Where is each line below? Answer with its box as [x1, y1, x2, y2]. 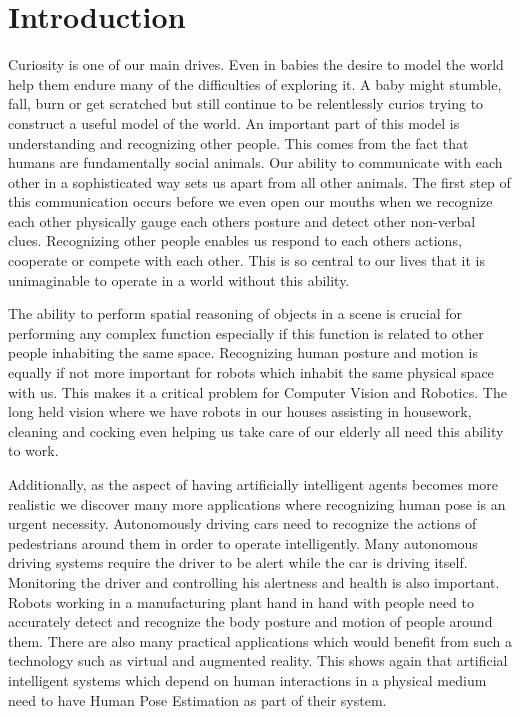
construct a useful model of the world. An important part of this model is [8, 112, 460, 133]
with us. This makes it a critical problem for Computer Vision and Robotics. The [8, 381, 507, 402]
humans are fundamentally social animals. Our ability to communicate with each [8, 152, 503, 173]
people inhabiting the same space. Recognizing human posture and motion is [8, 342, 478, 363]
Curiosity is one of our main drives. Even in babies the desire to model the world [8, 54, 504, 75]
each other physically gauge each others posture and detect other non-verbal [8, 210, 476, 231]
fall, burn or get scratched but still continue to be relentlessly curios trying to [8, 93, 484, 114]
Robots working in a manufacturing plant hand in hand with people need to [8, 591, 474, 612]
